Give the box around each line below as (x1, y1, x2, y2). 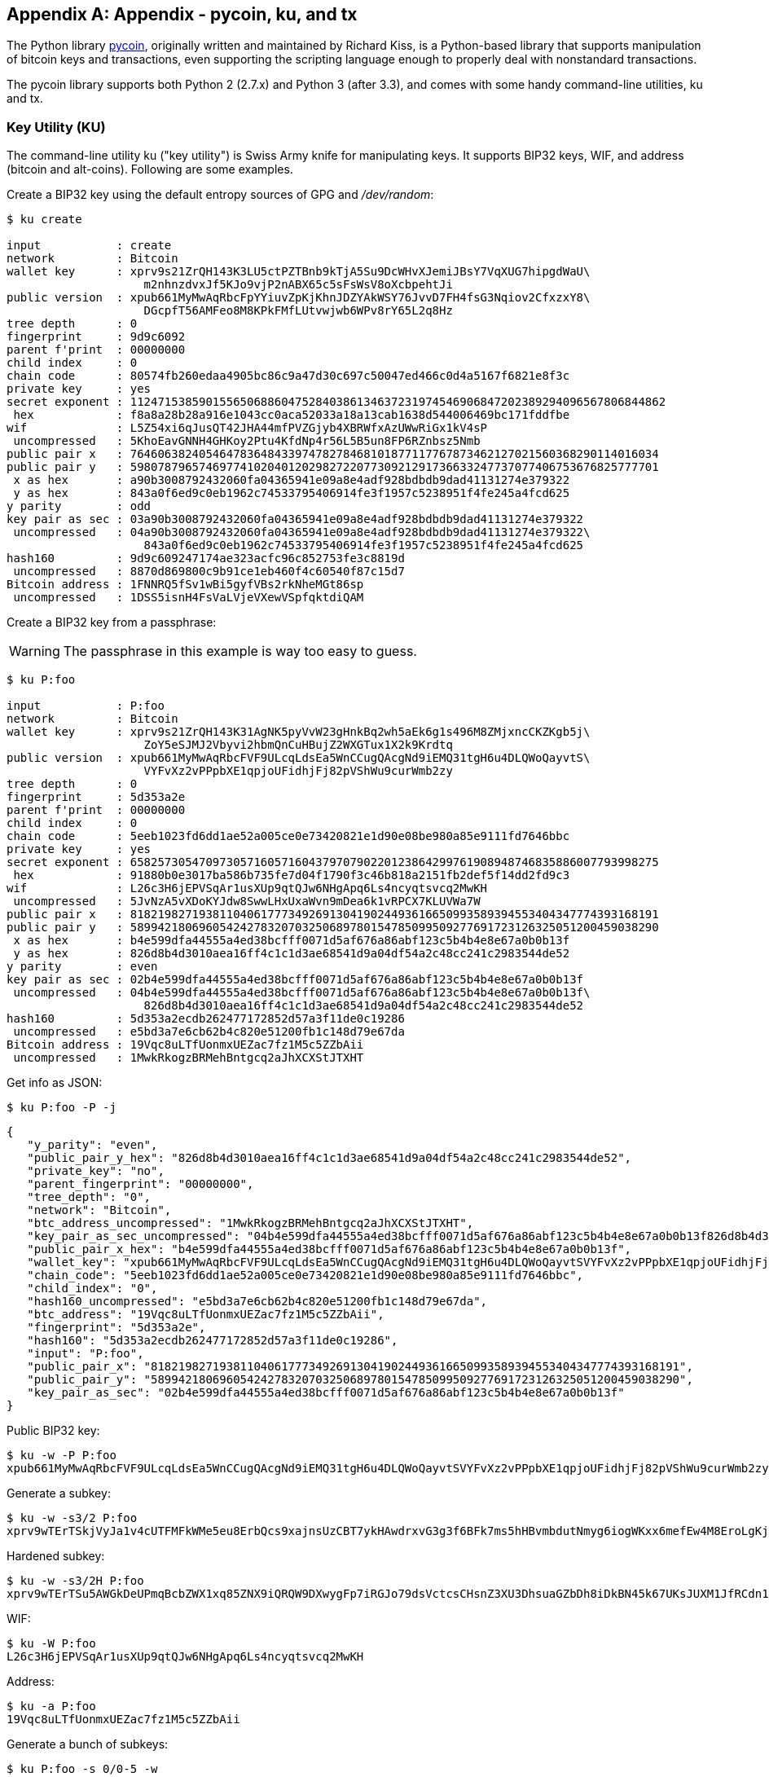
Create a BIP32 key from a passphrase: (7, 615, 217, 630)
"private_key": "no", (27, 1164, 165, 1178)
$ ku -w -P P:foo (7, 1449, 116, 1463)
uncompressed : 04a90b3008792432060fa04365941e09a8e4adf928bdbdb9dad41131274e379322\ (13, 526, 591, 539)
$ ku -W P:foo (7, 1637, 96, 1651)
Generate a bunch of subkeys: (7, 1737, 169, 1752)
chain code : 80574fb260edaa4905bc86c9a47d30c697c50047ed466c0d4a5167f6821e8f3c (7, 369, 570, 383)
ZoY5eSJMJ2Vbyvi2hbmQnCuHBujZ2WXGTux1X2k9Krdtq (143, 738, 453, 752)
